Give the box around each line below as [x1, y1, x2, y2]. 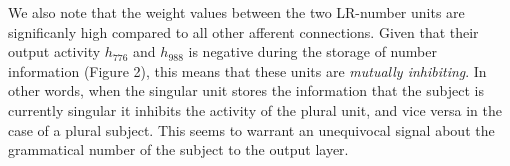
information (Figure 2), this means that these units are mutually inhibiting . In [8, 60, 487, 81]
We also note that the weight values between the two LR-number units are [8, 2, 465, 22]
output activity [8, 41, 101, 62]
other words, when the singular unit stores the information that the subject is [8, 80, 484, 101]
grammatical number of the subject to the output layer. [8, 139, 349, 160]
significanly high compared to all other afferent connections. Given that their [8, 21, 479, 42]
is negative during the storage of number [188, 41, 437, 62]
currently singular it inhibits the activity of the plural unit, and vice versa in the [8, 99, 502, 120]
